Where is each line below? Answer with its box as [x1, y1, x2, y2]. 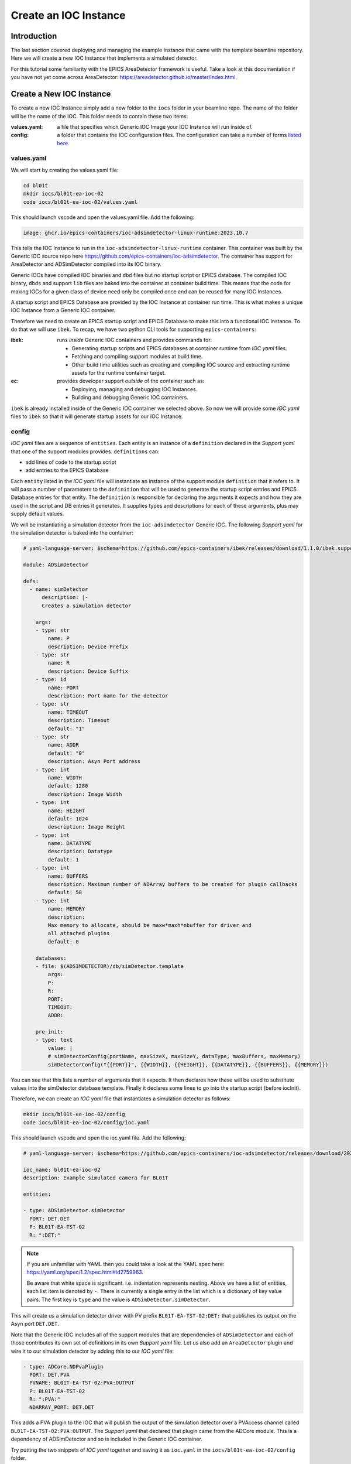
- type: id [35, 676, 67, 683]
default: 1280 [47, 782, 88, 789]
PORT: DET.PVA [29, 1371, 70, 1378]
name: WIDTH [47, 774, 82, 781]
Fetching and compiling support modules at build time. [71, 353, 203, 360]
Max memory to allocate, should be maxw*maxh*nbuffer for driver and [47, 922, 252, 928]
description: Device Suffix [47, 668, 129, 675]
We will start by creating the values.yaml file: [11, 166, 119, 173]
